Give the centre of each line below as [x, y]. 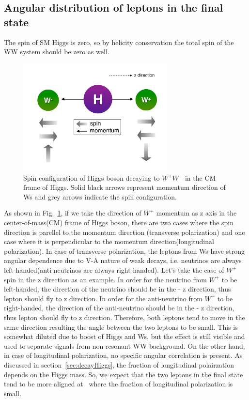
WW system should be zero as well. [57, 52]
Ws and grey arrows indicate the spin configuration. [100, 196]
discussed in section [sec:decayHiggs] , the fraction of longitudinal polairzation [119, 364]
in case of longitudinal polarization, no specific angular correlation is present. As [123, 355]
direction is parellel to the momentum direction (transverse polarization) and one [124, 232]
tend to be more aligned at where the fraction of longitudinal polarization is [118, 384]
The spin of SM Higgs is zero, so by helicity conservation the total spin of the [119, 42]
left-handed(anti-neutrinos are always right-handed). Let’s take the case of [114, 270]
